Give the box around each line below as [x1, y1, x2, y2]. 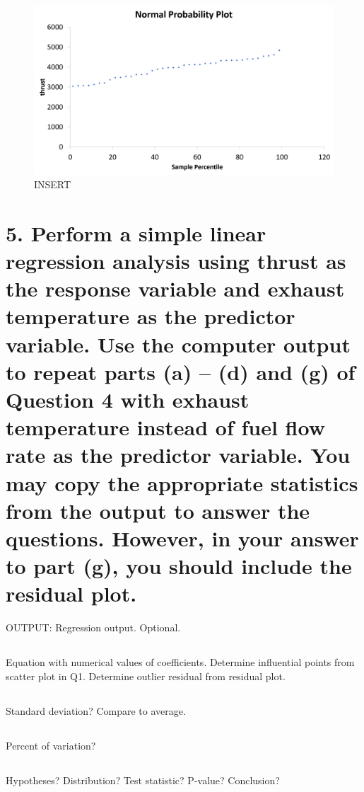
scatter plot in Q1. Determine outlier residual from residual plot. [6, 668, 286, 683]
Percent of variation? [6, 738, 96, 752]
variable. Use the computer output [6, 329, 351, 358]
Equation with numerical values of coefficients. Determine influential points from [6, 655, 355, 670]
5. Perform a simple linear [6, 218, 266, 247]
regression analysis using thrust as [6, 246, 346, 275]
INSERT [34, 177, 71, 192]
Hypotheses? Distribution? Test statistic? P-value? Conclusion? [6, 772, 280, 787]
